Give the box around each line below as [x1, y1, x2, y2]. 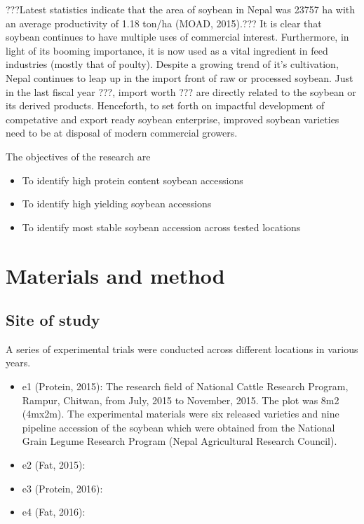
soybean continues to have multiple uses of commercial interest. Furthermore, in [6, 29, 349, 44]
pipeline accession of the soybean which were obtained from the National [22, 420, 335, 434]
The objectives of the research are [6, 149, 151, 163]
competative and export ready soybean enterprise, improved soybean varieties [6, 111, 339, 126]
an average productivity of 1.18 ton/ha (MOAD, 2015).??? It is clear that [6, 15, 322, 30]
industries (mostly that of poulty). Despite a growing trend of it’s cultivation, [6, 57, 339, 71]
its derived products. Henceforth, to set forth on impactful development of [6, 98, 325, 113]
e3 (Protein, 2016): [22, 481, 103, 495]
